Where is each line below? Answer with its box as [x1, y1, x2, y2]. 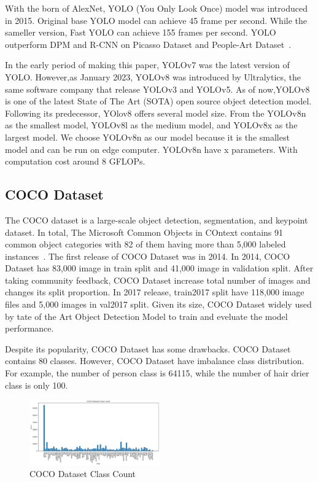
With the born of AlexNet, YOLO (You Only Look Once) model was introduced [5, 2, 308, 14]
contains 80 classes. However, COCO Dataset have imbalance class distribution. [5, 354, 304, 367]
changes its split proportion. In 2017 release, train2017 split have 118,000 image [5, 286, 304, 298]
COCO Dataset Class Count [29, 467, 136, 480]
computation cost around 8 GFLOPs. [5, 155, 145, 168]
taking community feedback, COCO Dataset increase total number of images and [5, 273, 311, 286]
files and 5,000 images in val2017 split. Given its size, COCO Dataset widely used [5, 298, 312, 311]
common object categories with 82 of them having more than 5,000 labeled [5, 238, 286, 251]
